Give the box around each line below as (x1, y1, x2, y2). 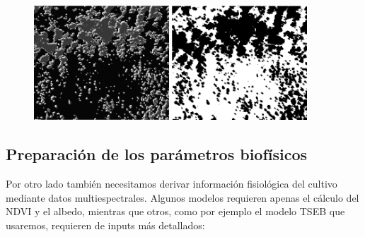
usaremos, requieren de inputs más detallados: (6, 217, 205, 232)
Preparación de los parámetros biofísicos (6, 143, 308, 165)
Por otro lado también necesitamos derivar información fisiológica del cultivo (6, 176, 337, 191)
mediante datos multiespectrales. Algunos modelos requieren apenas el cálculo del (6, 190, 359, 205)
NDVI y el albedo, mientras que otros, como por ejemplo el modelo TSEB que (6, 204, 345, 219)
